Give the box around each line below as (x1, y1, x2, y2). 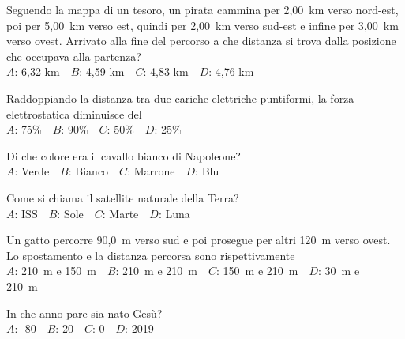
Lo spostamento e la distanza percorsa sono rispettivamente (6, 247, 295, 263)
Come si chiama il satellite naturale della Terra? (6, 189, 239, 205)
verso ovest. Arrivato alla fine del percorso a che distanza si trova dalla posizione (6, 32, 396, 49)
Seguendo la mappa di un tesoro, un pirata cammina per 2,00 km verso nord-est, (6, 2, 399, 17)
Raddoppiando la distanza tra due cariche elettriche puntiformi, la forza (6, 89, 354, 106)
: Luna (158, 205, 190, 221)
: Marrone (127, 163, 175, 179)
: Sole (57, 205, 84, 221)
